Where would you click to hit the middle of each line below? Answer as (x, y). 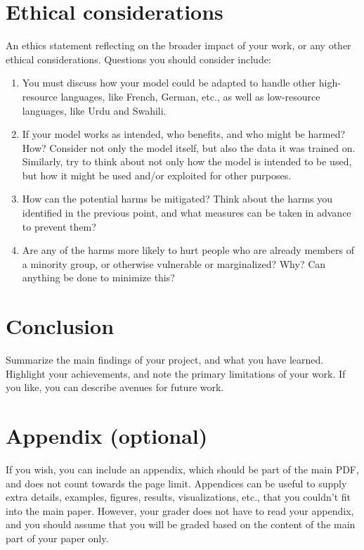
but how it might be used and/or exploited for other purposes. (157, 175)
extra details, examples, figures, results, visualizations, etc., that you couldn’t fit (178, 497)
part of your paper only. (57, 538)
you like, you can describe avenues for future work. (115, 387)
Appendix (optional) (107, 436)
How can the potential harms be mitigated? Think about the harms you (177, 199)
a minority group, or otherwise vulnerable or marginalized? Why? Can (174, 263)
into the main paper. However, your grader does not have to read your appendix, (180, 510)
